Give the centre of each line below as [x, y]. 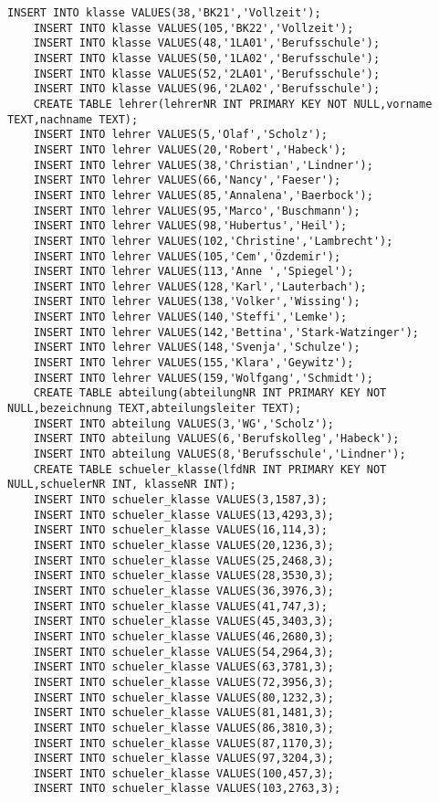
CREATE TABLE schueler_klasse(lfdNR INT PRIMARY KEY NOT [210, 469]
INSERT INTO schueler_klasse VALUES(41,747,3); [180, 606]
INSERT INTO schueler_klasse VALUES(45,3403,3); [183, 622]
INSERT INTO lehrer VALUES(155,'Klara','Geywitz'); [193, 363]
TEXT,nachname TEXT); [73, 119]
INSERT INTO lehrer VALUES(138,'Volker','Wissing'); [197, 302]
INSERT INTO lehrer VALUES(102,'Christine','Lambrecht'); [213, 241]
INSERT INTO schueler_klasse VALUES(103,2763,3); [187, 789]
